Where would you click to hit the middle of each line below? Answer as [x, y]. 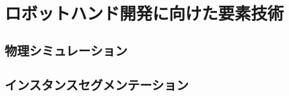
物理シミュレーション [66, 50]
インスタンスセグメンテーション [97, 84]
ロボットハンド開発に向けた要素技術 [144, 13]
